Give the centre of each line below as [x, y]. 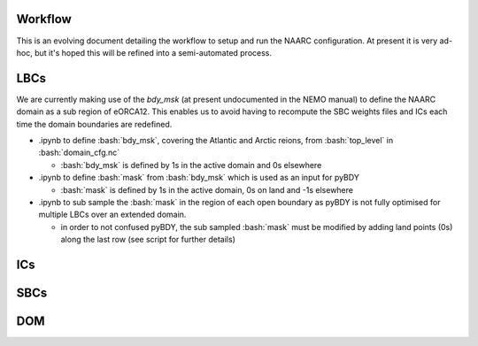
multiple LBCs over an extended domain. [112, 215]
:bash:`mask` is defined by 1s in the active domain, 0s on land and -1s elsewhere [207, 189]
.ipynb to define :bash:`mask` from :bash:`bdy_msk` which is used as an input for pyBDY [199, 178]
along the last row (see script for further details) [148, 240]
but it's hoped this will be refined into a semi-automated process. [153, 52]
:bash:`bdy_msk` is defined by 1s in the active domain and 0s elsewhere [191, 165]
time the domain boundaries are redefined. [94, 124]
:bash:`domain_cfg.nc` [79, 153]
